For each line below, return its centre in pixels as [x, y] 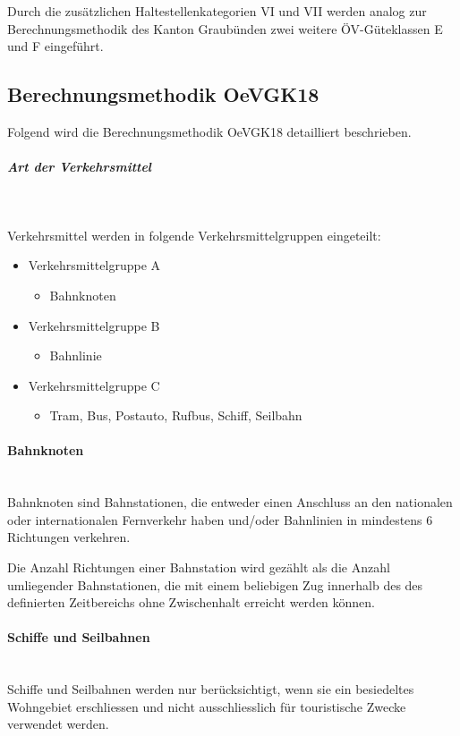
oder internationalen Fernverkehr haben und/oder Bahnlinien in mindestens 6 [220, 519]
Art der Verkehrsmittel [80, 167]
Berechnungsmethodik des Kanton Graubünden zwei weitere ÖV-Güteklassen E [225, 28]
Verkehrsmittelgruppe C [94, 385]
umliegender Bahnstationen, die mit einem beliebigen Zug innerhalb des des [215, 584]
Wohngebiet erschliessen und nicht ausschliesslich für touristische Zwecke [207, 706]
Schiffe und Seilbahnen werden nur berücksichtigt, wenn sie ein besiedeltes [211, 689]
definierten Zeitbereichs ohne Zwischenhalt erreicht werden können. [192, 602]
